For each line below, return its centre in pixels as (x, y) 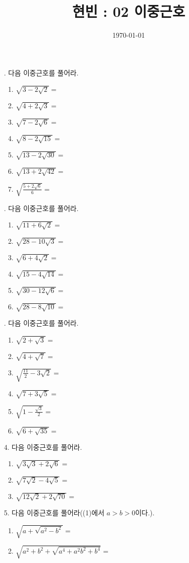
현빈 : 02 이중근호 (129, 11)
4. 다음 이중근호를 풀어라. (43, 447)
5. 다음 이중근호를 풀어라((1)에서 (54, 513)
